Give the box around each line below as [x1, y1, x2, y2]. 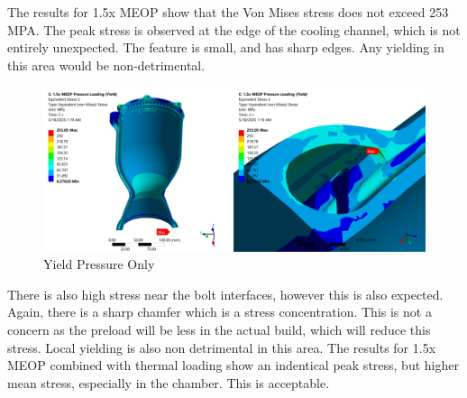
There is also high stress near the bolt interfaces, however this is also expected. [7, 284, 444, 303]
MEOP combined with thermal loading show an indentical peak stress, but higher [7, 356, 459, 375]
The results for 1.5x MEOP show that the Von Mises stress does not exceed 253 [7, 3, 449, 21]
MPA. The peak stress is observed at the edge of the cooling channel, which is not [7, 20, 461, 39]
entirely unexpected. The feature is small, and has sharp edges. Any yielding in [7, 38, 444, 57]
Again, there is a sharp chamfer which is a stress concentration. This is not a [7, 302, 432, 321]
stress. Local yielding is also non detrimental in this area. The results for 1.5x [7, 338, 436, 356]
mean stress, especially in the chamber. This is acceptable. [7, 373, 330, 392]
